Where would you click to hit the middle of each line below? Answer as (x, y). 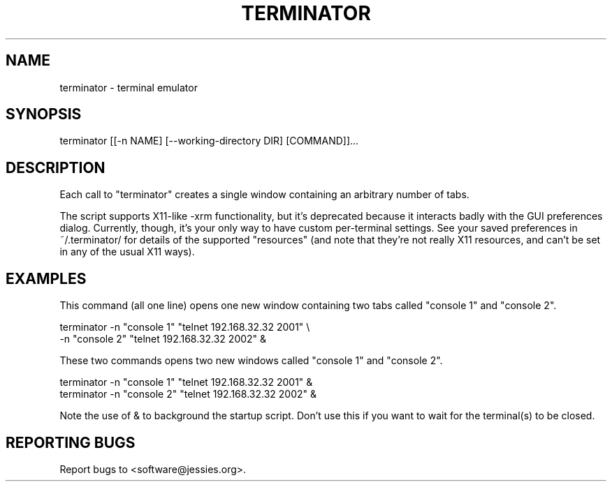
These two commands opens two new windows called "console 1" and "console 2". (251, 361)
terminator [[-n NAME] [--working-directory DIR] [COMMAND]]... (209, 141)
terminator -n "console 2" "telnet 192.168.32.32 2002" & (188, 394)
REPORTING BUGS (71, 442)
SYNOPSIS (44, 114)
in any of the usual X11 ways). (127, 252)
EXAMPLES (46, 278)
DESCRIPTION (56, 167)
